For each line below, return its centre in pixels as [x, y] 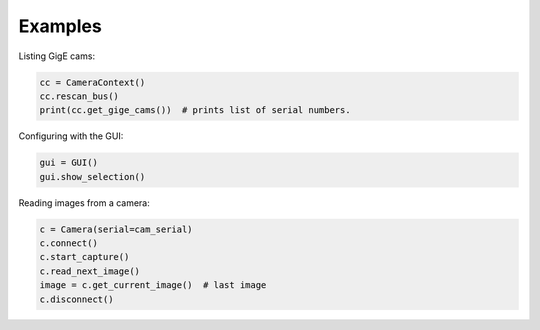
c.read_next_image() [89, 271]
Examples [60, 26]
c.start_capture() [84, 257]
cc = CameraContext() [92, 82]
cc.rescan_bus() [79, 96]
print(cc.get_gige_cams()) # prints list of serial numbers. [195, 110]
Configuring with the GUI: [71, 136]
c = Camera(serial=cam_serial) [116, 229]
